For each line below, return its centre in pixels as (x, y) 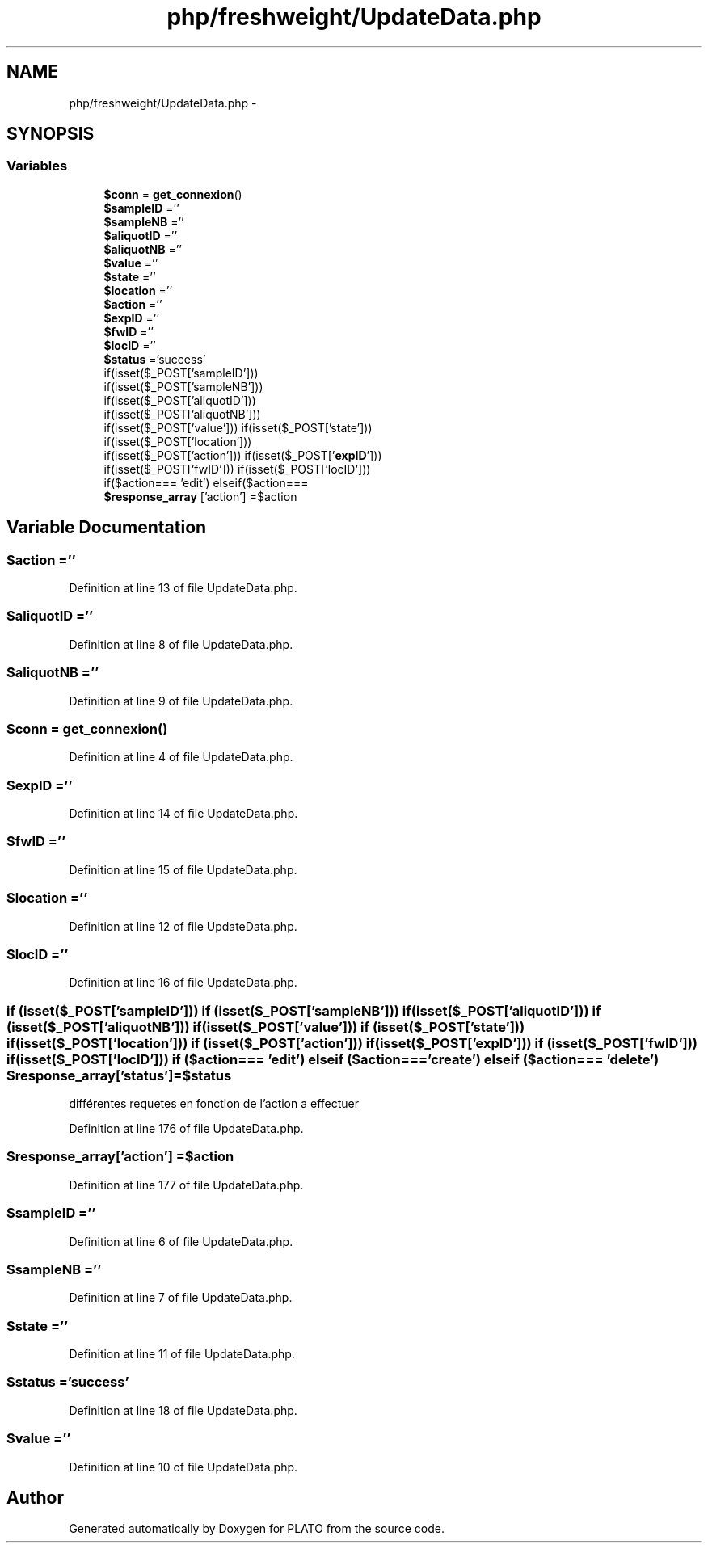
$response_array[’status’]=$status (119, 1075)
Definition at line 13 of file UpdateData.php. (183, 588)
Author (35, 1497)
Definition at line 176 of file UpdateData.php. (186, 1129)
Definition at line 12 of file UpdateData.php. (183, 926)
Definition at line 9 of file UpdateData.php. (181, 701)
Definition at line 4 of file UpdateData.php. (181, 757)
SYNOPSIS (51, 134)
